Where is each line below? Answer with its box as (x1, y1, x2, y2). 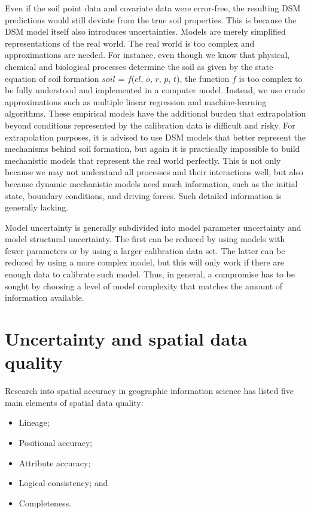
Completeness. (19, 496, 72, 509)
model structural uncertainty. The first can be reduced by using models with (5, 233, 285, 245)
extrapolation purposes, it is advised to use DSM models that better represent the (5, 130, 306, 143)
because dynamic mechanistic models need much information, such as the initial (5, 177, 298, 190)
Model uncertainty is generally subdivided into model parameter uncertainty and (5, 221, 301, 233)
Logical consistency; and (19, 477, 108, 489)
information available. (5, 291, 84, 304)
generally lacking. (5, 201, 69, 213)
